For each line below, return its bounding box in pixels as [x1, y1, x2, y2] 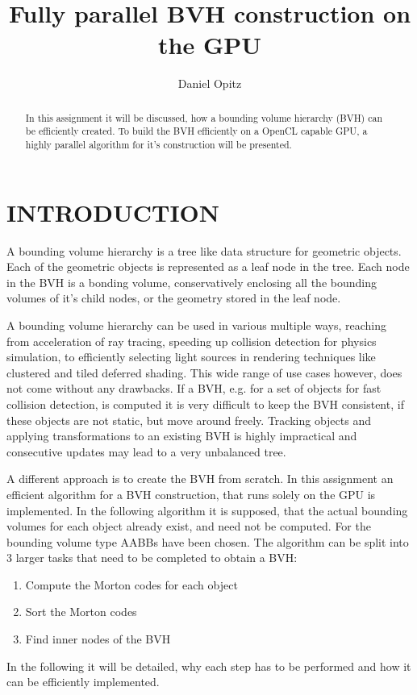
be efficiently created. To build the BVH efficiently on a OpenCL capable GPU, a [25, 124, 368, 138]
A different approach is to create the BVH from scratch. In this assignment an [6, 470, 394, 487]
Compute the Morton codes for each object [25, 576, 238, 593]
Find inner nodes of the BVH [25, 630, 171, 647]
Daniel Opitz [177, 75, 242, 92]
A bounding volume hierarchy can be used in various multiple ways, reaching [6, 316, 386, 333]
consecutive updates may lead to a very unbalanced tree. [6, 443, 286, 460]
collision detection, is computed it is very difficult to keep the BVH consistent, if [6, 395, 404, 412]
